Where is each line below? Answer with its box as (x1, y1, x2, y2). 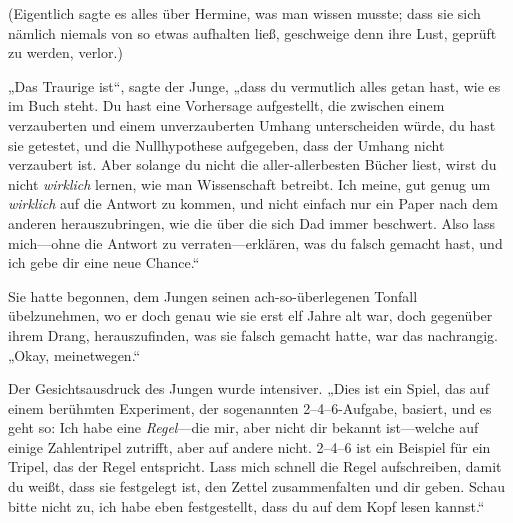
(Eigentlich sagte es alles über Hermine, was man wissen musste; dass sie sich (8, 3, 481, 23)
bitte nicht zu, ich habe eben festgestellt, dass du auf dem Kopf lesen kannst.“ (8, 495, 485, 516)
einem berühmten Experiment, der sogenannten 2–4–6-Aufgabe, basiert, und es (8, 397, 492, 418)
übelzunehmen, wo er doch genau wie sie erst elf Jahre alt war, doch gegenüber (8, 305, 493, 326)
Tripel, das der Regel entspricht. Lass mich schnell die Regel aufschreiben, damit (8, 456, 502, 477)
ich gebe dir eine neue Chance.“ (8, 252, 200, 273)
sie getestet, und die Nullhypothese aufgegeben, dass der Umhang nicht (8, 134, 445, 155)
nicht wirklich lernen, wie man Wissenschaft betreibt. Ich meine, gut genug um (8, 173, 491, 194)
